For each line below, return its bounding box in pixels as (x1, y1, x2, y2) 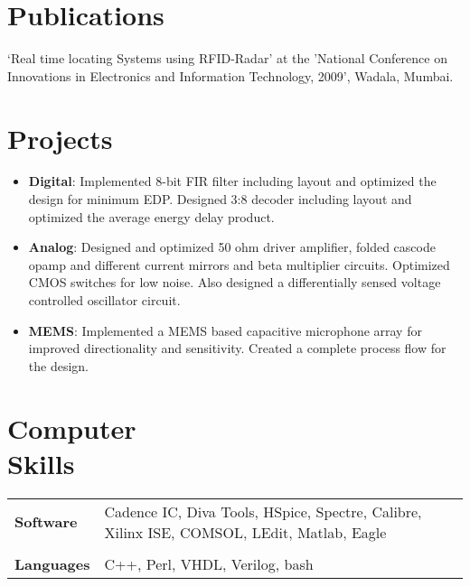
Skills (7, 444, 75, 481)
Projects (7, 119, 113, 156)
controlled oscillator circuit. (28, 291, 181, 309)
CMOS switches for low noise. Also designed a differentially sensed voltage (28, 273, 441, 292)
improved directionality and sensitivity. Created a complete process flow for (28, 339, 446, 358)
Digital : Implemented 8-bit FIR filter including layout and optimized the (28, 172, 437, 191)
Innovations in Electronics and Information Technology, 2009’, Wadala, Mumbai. (7, 66, 454, 85)
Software (14, 511, 78, 533)
